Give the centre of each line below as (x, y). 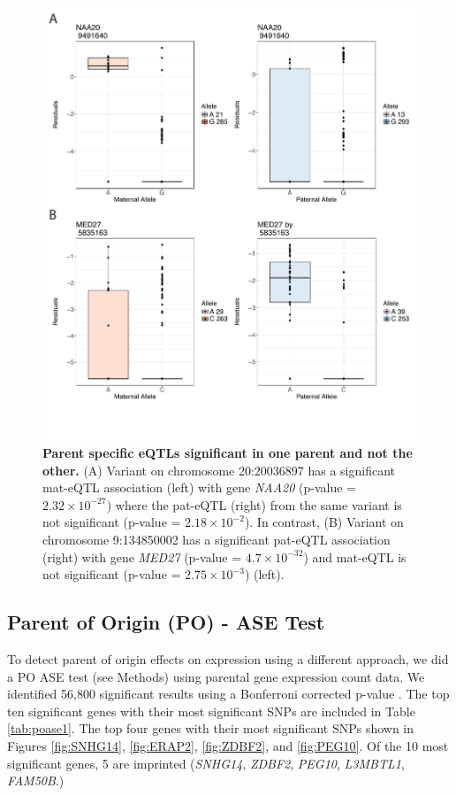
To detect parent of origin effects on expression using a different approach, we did (228, 659)
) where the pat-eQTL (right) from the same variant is (254, 504)
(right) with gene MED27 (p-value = (142, 556)
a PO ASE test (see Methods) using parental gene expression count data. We (216, 676)
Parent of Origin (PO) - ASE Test (166, 622)
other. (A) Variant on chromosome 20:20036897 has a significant (219, 470)
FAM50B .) (36, 781)
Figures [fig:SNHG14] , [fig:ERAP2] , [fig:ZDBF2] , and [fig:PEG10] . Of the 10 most (228, 746)
